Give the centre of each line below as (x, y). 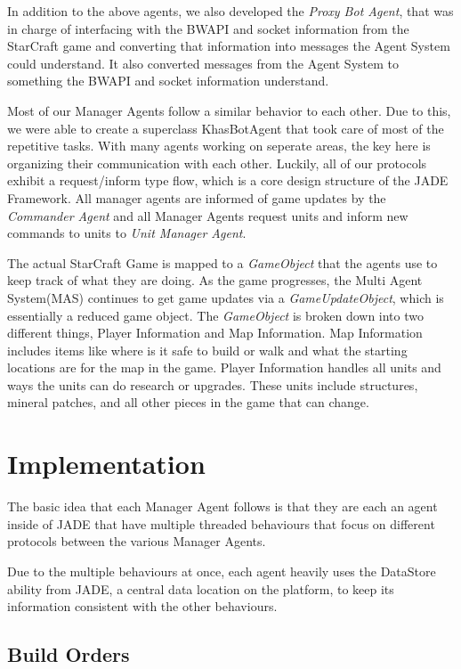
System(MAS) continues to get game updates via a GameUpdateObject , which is (226, 297)
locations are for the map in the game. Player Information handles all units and (224, 367)
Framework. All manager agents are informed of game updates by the (197, 197)
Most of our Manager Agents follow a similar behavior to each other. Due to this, (229, 110)
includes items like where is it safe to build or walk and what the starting (207, 350)
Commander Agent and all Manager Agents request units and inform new (208, 215)
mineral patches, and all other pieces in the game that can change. (188, 402)
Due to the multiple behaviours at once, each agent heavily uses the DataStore (222, 571)
